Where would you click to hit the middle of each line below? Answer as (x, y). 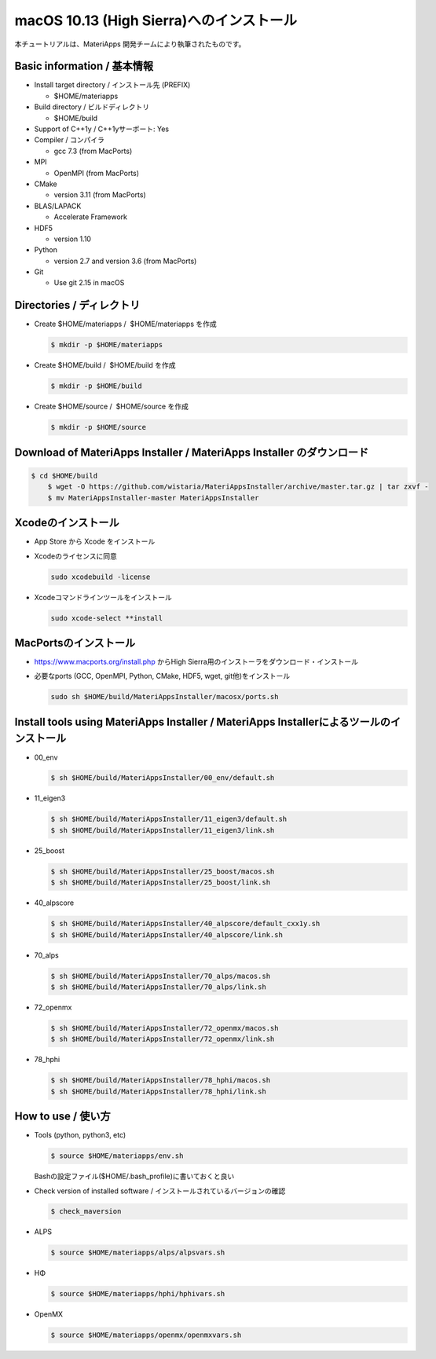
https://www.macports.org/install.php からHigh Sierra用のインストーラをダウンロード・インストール (196, 662)
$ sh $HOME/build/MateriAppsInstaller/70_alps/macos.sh (161, 976)
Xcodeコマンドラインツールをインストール (103, 597)
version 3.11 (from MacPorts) (100, 195)
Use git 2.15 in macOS (89, 283)
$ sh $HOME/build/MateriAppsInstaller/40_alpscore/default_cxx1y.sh (185, 924)
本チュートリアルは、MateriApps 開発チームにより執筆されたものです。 (130, 44)
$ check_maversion (86, 1211)
